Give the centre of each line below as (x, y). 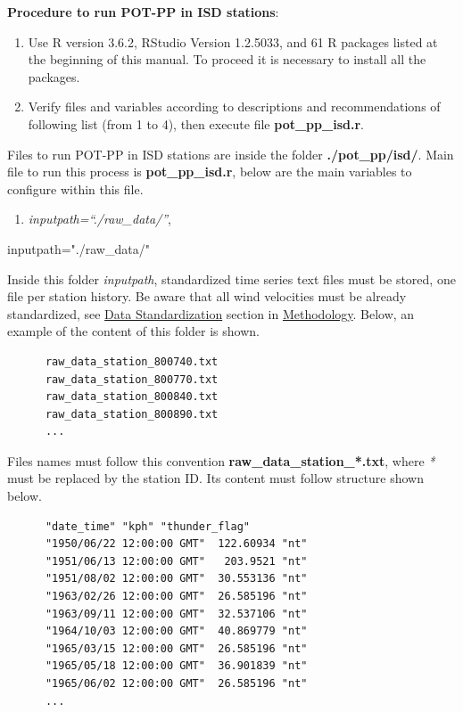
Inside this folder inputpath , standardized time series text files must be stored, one (231, 278)
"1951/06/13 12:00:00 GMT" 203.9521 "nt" (176, 561)
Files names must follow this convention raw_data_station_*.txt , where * (221, 460)
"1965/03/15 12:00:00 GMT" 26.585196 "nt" (176, 648)
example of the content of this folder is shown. (133, 331)
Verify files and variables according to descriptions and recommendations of (234, 106)
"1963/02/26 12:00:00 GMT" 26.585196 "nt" (176, 597)
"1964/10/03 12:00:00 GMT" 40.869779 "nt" (176, 631)
